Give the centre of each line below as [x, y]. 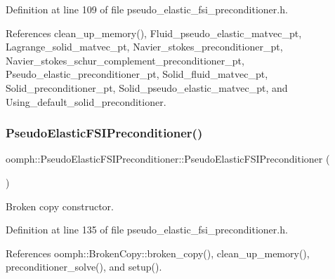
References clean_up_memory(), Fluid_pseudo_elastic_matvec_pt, [154, 33]
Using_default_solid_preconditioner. [86, 101]
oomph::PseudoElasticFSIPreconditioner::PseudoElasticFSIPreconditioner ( [168, 159]
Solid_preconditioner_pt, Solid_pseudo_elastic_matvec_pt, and [147, 87]
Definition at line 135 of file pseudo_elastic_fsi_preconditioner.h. [147, 230]
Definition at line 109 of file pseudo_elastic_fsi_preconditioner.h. [147, 9]
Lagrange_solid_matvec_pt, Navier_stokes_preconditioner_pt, [144, 47]
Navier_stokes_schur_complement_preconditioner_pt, [125, 60]
